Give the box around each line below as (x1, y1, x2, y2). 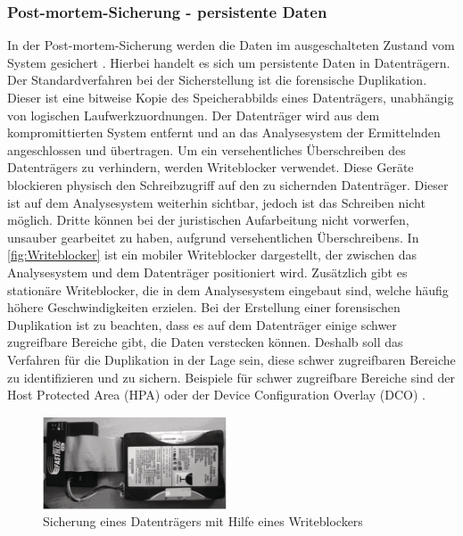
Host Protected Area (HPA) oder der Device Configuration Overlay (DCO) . (7, 385, 426, 404)
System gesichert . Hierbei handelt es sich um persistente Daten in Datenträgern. (7, 53, 451, 71)
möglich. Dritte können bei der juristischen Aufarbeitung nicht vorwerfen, (7, 210, 409, 229)
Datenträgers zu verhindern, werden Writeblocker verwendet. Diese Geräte (7, 158, 414, 177)
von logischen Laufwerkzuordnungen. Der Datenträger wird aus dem (7, 105, 380, 124)
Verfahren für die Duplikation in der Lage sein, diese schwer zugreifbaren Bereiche (7, 350, 456, 368)
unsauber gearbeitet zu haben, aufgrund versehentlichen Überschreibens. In (7, 227, 419, 246)
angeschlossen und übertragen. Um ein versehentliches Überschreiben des (7, 140, 406, 159)
